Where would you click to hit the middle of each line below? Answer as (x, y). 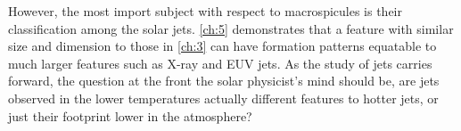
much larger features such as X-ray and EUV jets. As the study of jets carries (220, 63)
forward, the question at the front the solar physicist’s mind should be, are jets (224, 81)
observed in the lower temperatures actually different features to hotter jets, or (223, 98)
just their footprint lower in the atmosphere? (130, 115)
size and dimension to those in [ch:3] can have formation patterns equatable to (222, 46)
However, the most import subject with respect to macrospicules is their (205, 11)
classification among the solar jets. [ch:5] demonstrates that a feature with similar (231, 28)
